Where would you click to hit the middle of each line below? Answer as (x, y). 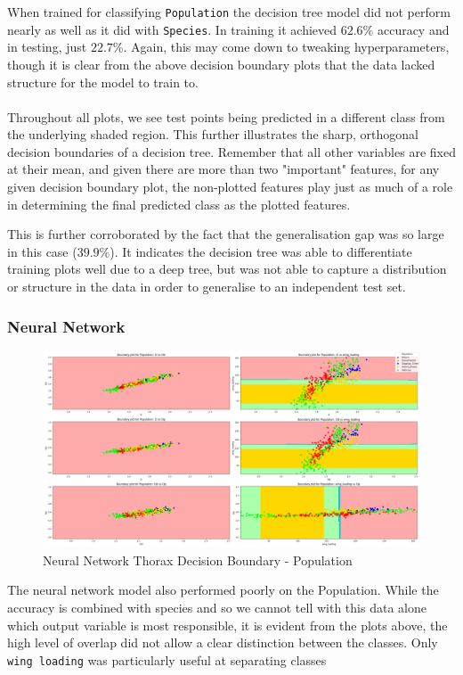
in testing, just (47, 47)
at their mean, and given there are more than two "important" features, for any (223, 169)
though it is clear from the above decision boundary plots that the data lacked (221, 64)
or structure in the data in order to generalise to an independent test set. (207, 287)
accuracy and (413, 29)
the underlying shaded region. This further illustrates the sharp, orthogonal (213, 134)
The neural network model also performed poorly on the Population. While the (223, 590)
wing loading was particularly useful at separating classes (167, 659)
